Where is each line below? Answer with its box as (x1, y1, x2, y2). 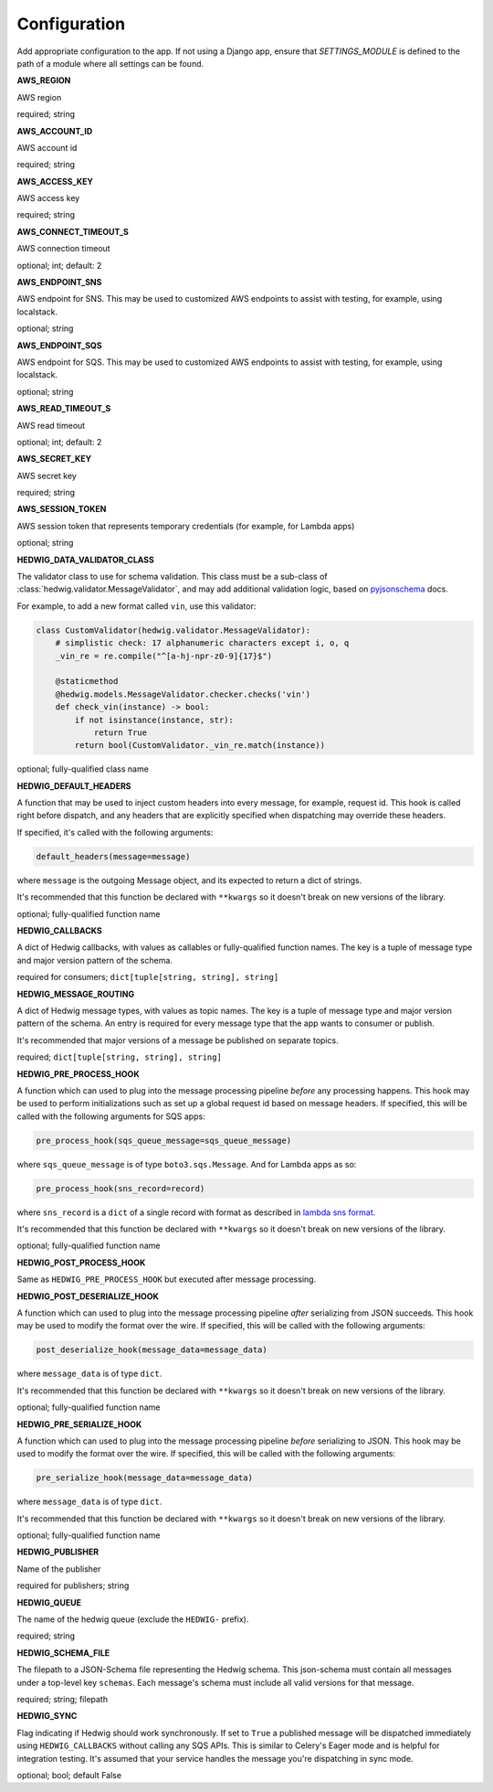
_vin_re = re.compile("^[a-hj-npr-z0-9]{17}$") (55, 650, 273, 661)
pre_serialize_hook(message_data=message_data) (36, 1473, 253, 1483)
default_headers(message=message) (36, 851, 191, 861)
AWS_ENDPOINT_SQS (16, 339, 102, 351)
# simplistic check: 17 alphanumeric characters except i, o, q (55, 638, 350, 648)
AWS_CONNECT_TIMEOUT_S (16, 226, 130, 237)
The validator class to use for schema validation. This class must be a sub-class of (16, 571, 328, 582)
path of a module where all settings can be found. (16, 58, 205, 69)
